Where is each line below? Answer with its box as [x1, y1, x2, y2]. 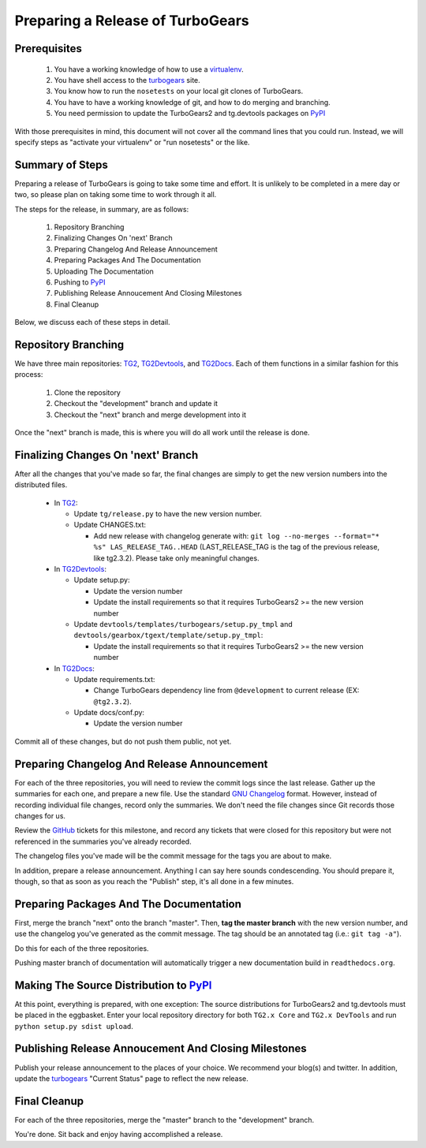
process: [14, 370, 43, 379]
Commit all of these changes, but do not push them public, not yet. [14, 736, 232, 746]
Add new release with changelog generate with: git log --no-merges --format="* [93, 531, 380, 540]
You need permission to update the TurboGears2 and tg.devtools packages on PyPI [54, 109, 326, 118]
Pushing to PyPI [54, 277, 106, 287]
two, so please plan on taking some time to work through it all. [14, 190, 217, 199]
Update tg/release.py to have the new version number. [73, 509, 262, 519]
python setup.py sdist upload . [14, 1021, 134, 1031]
